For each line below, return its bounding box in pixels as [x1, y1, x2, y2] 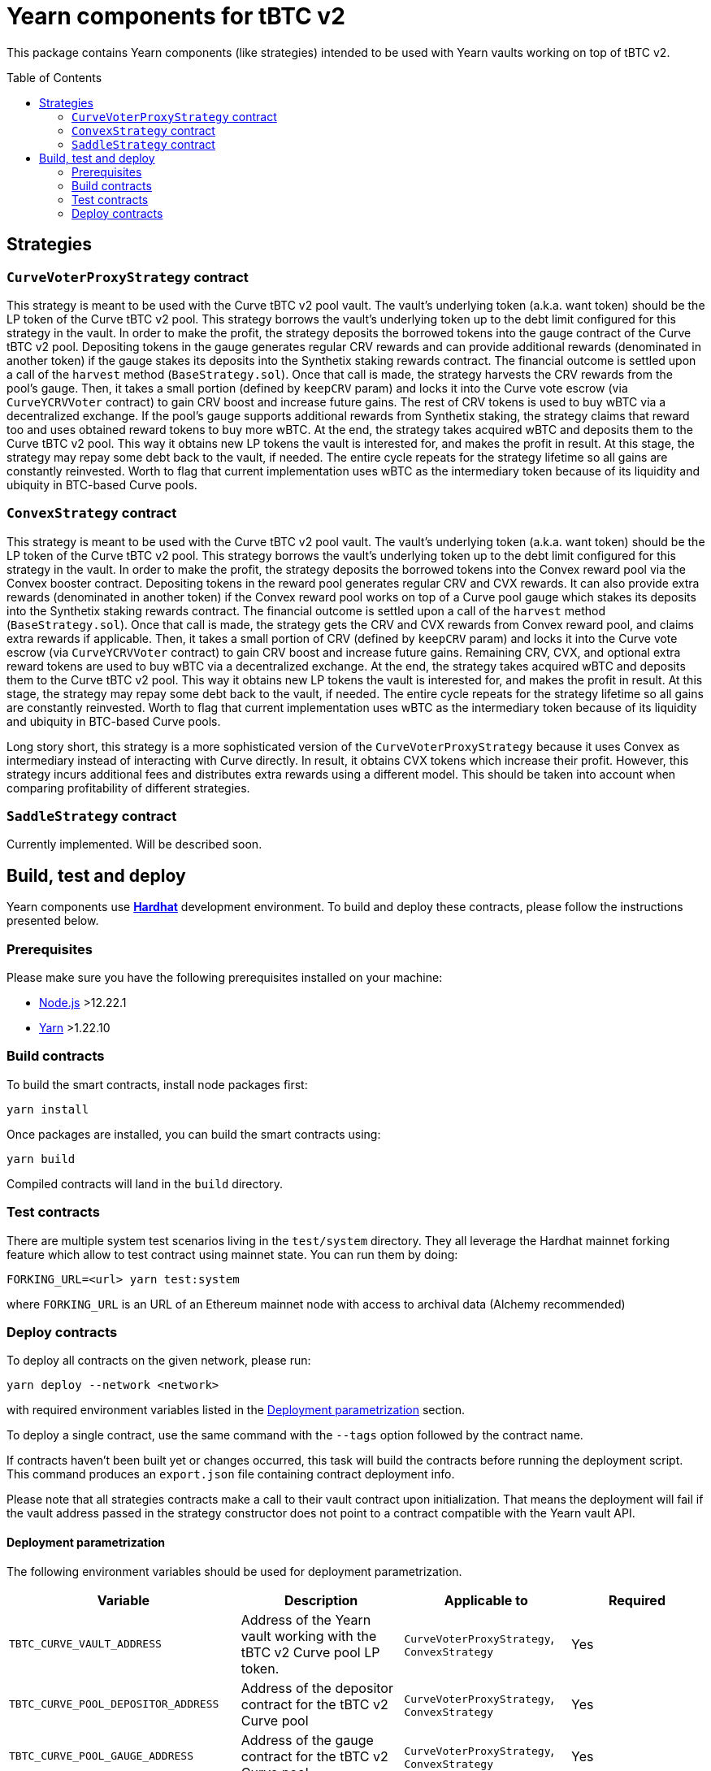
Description [284, 1591, 358, 1608]
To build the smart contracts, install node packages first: [7, 1077, 308, 1092]
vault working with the [241, 1627, 377, 1644]
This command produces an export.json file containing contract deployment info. [7, 1467, 455, 1482]
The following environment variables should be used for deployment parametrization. [7, 1564, 462, 1578]
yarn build [7, 1152, 76, 1165]
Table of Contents [7, 70, 102, 85]
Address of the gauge [241, 1731, 374, 1748]
